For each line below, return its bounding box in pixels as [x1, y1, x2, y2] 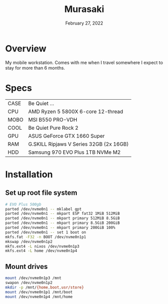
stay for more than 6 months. [5, 65, 65, 71]
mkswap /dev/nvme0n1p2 [5, 239, 53, 244]
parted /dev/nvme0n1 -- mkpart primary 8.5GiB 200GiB [5, 220, 120, 226]
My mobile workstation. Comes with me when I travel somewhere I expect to [5, 59, 163, 66]
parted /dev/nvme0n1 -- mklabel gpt [5, 206, 82, 211]
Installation [5, 169, 53, 180]
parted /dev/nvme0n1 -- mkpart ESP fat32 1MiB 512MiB [5, 211, 120, 216]
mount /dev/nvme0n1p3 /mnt [5, 275, 62, 281]
